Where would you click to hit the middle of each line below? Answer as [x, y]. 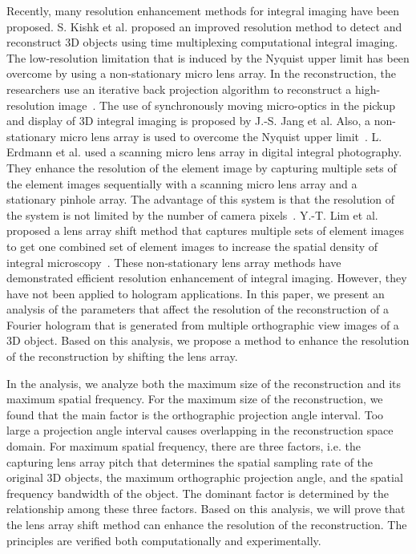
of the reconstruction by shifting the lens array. [122, 356]
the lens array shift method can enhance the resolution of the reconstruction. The [207, 524]
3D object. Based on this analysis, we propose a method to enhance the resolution [208, 340]
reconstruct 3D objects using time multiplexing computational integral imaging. [202, 42]
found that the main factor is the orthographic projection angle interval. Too [195, 414]
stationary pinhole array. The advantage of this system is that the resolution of [201, 199]
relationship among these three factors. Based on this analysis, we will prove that [206, 509]
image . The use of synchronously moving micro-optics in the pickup [227, 105]
